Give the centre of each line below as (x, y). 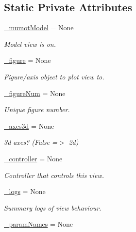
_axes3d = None (29, 126)
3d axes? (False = (31, 142)
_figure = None (27, 60)
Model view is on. (30, 44)
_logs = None (25, 191)
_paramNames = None (39, 224)
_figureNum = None (35, 93)
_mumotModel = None (39, 28)
